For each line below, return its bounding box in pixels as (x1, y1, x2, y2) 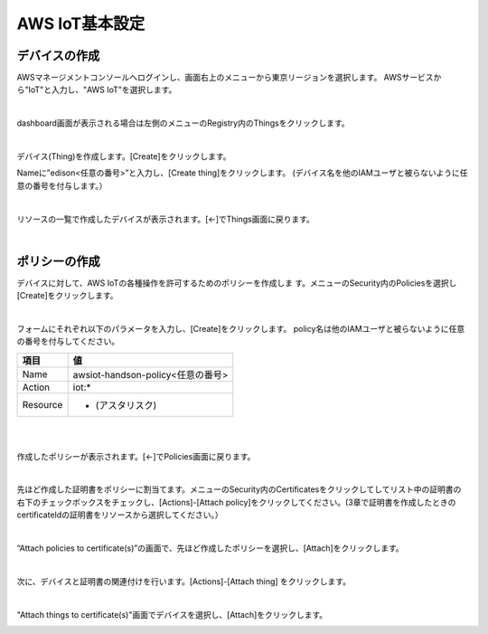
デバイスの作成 (16, 48, 100, 63)
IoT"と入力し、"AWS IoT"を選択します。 (28, 84, 177, 95)
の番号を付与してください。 (16, 336, 120, 347)
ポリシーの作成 (16, 253, 100, 269)
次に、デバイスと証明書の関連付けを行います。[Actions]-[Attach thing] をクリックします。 (16, 575, 352, 587)
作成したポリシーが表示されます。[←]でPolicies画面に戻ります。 (16, 450, 256, 461)
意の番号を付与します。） (16, 180, 108, 191)
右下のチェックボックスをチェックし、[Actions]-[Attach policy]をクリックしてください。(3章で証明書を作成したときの (16, 497, 456, 507)
